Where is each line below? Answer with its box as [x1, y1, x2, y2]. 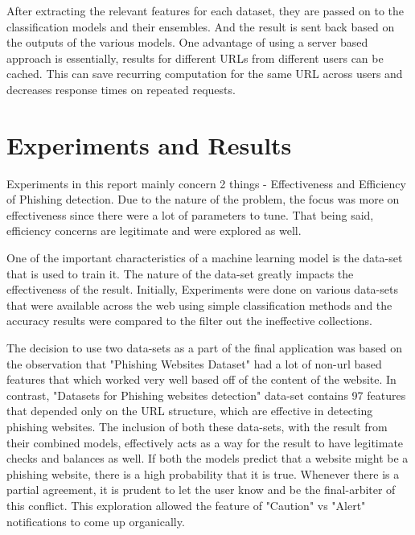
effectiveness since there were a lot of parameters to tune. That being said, [6, 206, 374, 223]
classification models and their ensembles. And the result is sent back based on [6, 18, 395, 35]
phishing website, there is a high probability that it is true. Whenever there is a [6, 465, 400, 482]
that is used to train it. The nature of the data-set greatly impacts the [6, 265, 354, 282]
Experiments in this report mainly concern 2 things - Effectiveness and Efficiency [6, 175, 406, 191]
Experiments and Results [6, 128, 292, 161]
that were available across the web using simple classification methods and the [6, 296, 392, 313]
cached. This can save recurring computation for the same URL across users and [6, 65, 403, 82]
